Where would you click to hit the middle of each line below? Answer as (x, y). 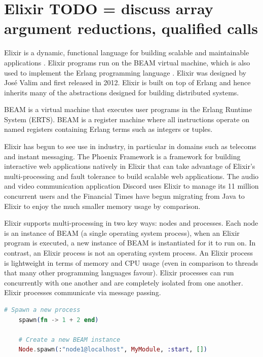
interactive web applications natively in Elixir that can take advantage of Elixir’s (130, 166)
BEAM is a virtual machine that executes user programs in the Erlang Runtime (128, 109)
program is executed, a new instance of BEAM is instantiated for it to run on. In (130, 243)
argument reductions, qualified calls (131, 28)
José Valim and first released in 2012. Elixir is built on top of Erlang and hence (127, 82)
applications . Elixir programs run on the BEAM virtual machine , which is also (127, 62)
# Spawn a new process (42, 310)
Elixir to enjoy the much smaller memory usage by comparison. (102, 206)
